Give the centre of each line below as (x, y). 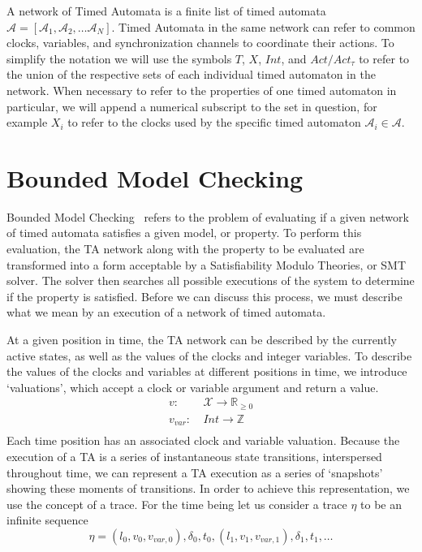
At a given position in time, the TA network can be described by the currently (202, 340)
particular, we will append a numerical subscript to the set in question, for (192, 106)
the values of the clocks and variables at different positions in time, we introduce (207, 371)
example (27, 122)
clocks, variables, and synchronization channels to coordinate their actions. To (200, 43)
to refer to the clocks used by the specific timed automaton (214, 122)
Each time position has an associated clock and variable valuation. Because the (203, 440)
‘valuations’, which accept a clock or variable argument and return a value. (193, 387)
